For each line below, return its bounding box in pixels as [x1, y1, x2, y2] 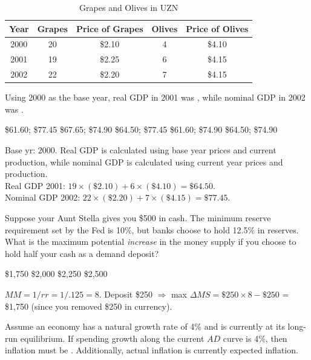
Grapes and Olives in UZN [79, 1, 178, 13]
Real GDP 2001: [5, 179, 65, 192]
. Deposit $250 [99, 287, 152, 300]
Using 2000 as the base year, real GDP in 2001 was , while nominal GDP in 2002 [5, 91, 306, 104]
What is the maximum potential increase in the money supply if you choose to [5, 235, 296, 248]
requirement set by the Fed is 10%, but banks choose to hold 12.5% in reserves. [5, 223, 299, 236]
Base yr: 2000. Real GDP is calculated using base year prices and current [5, 144, 277, 156]
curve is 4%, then [223, 332, 287, 344]
